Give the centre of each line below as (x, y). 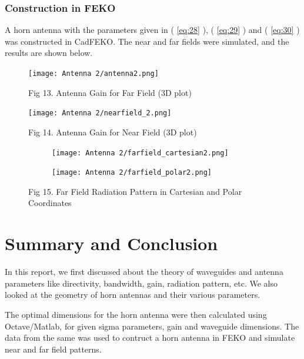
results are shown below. (49, 53)
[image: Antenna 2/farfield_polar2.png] (132, 173)
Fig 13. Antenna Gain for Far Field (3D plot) (110, 92)
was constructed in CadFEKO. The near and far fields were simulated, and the (147, 41)
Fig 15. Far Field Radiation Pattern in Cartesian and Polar (135, 191)
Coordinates (50, 203)
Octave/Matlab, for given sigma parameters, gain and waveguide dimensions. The (152, 326)
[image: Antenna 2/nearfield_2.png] (100, 113)
